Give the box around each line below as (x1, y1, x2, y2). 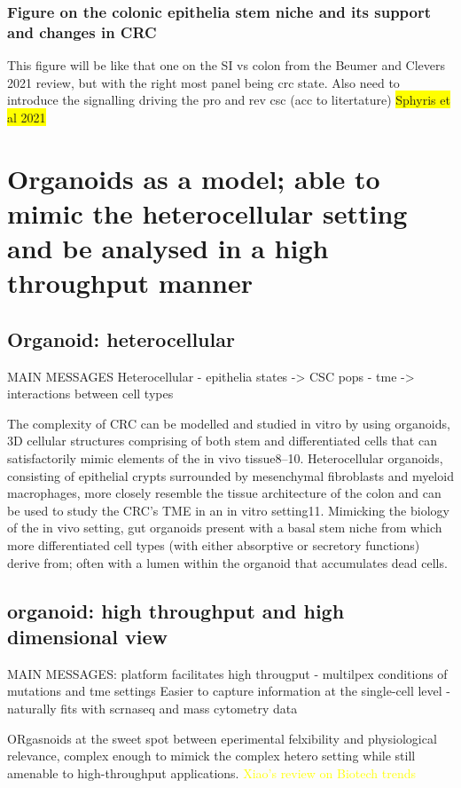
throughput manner (7, 264, 253, 301)
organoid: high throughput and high (7, 596, 345, 624)
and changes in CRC (7, 20, 157, 43)
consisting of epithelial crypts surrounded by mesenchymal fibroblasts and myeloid (7, 466, 454, 485)
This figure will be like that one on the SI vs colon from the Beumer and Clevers (7, 56, 446, 75)
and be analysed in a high (7, 230, 329, 266)
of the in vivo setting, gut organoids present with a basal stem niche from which (7, 518, 442, 537)
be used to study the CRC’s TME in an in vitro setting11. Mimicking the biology (7, 500, 449, 519)
